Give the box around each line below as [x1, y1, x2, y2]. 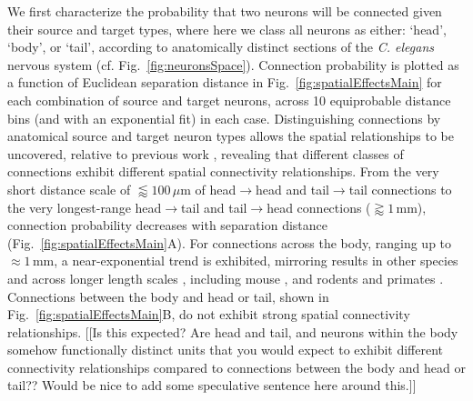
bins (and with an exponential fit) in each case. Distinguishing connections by [7, 108, 441, 127]
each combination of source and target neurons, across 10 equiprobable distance [7, 90, 451, 109]
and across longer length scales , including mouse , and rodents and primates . [7, 268, 444, 287]
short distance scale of [7, 179, 131, 198]
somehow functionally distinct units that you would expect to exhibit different [7, 340, 444, 359]
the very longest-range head [7, 197, 162, 216]
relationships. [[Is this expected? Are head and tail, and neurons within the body [7, 322, 458, 341]
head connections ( [267, 197, 371, 216]
